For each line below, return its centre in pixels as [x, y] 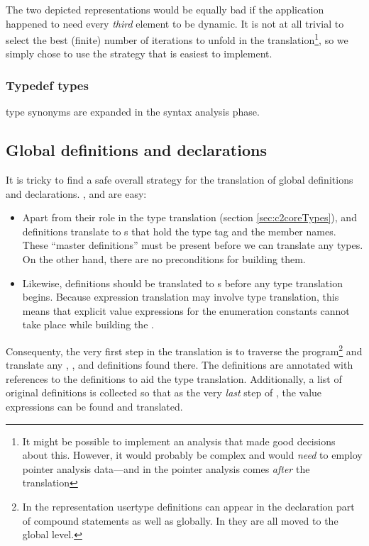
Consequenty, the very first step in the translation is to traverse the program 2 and [184, 350]
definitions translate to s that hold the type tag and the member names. [179, 231]
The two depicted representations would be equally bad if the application [165, 9]
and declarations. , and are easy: [76, 193]
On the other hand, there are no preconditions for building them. [164, 259]
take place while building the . [88, 324]
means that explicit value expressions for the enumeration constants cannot [186, 310]
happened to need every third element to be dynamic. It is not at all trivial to [175, 23]
